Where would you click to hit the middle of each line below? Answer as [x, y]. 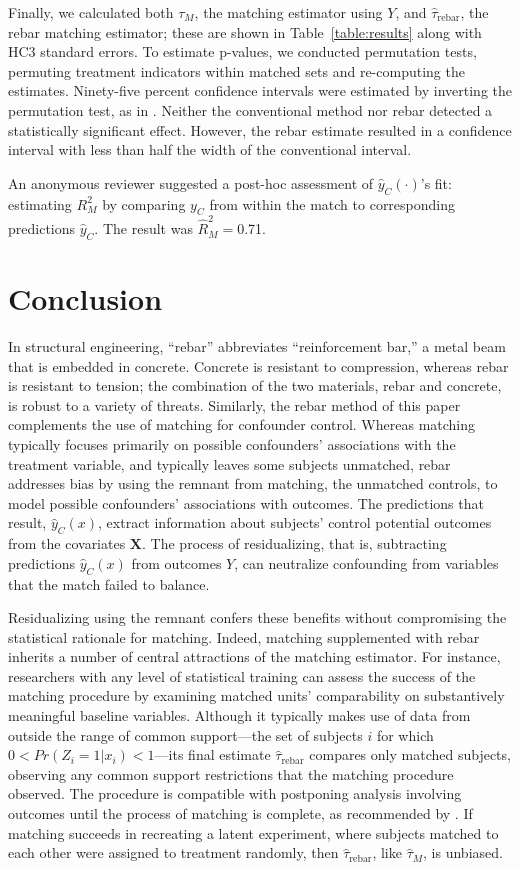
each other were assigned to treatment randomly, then [173, 852]
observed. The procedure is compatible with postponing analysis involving [235, 793]
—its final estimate [212, 754]
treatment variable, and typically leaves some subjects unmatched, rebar [229, 463]
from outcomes [176, 562]
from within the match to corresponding [332, 203]
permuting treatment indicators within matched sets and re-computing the [236, 70]
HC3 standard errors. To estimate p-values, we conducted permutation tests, [242, 51]
